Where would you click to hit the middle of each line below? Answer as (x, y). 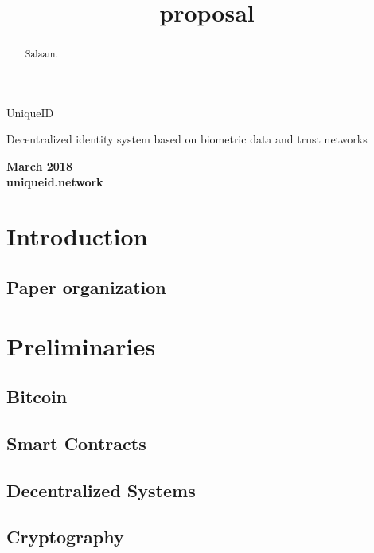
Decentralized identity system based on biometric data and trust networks (187, 139)
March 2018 (39, 166)
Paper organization (86, 286)
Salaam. (41, 54)
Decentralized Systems (101, 490)
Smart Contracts (76, 443)
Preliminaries (81, 345)
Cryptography (65, 537)
